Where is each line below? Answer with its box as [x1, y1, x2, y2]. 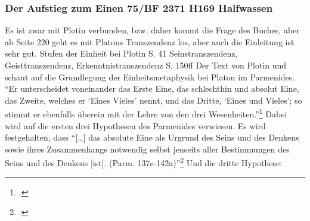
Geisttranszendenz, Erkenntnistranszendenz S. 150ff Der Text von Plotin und [5, 59, 287, 71]
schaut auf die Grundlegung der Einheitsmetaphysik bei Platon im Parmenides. [5, 70, 295, 83]
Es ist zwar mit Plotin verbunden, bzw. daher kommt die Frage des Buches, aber [5, 24, 300, 36]
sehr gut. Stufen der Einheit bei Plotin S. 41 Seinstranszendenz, [5, 47, 238, 60]
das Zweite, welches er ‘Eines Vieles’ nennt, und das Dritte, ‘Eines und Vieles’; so [5, 94, 302, 106]
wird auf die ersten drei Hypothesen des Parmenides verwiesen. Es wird [5, 119, 266, 132]
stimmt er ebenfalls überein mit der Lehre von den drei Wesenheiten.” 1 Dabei [5, 106, 287, 120]
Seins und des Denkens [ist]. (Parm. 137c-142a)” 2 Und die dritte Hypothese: [5, 155, 283, 169]
